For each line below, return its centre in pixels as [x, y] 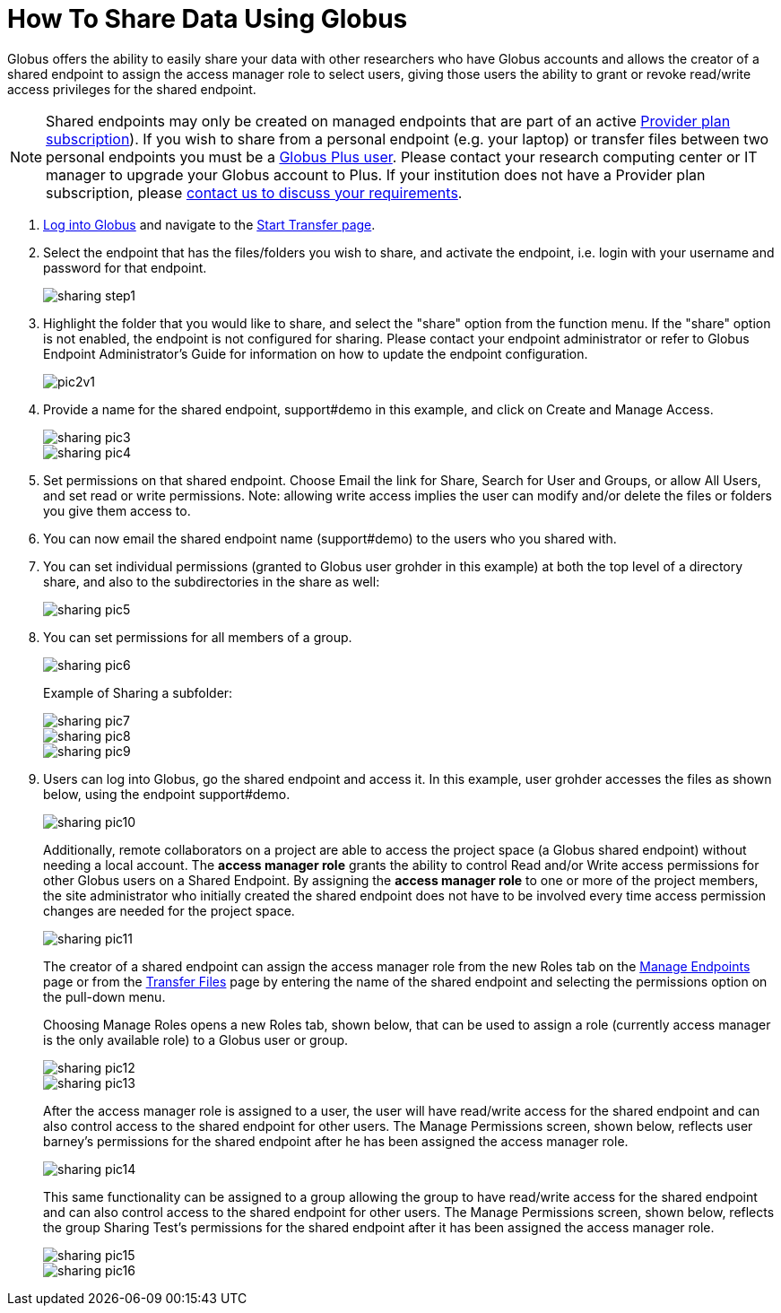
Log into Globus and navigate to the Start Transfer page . [209, 224]
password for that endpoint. [125, 267]
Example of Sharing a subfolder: [138, 692]
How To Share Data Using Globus [208, 19]
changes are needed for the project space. [169, 910]
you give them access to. [117, 510]
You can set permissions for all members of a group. [198, 637]
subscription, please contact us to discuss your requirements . [254, 192]
